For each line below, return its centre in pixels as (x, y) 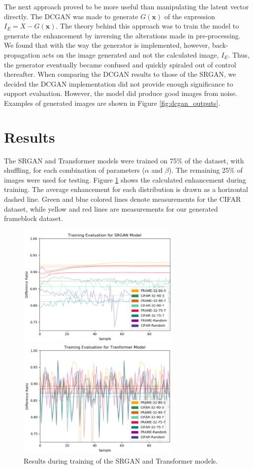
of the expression (190, 16)
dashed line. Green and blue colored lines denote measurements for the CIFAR (123, 199)
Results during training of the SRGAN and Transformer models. (121, 461)
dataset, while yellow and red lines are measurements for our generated (111, 208)
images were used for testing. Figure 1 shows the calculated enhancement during (125, 179)
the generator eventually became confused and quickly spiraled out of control (120, 64)
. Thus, (239, 54)
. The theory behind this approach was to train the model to (147, 26)
